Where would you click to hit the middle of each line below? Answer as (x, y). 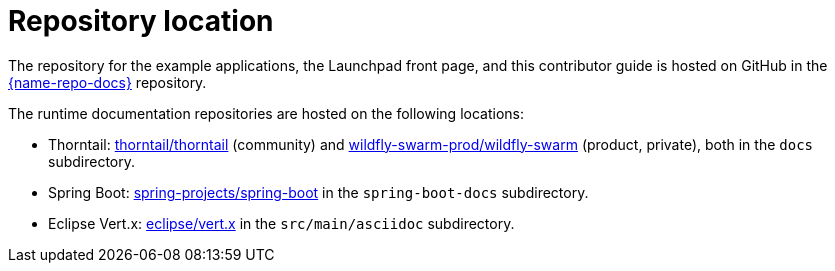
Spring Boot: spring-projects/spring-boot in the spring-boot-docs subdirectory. (318, 192)
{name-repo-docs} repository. (107, 82)
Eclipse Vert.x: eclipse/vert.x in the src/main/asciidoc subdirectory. (281, 223)
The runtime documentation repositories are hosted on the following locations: (266, 113)
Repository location (141, 21)
